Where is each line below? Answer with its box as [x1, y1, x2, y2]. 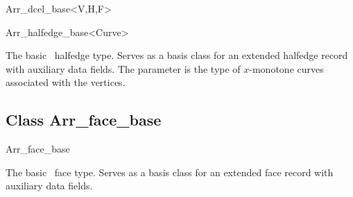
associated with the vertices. [6, 75, 126, 89]
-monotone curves [249, 61, 324, 76]
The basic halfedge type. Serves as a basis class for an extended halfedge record [6, 48, 348, 62]
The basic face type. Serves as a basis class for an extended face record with [6, 164, 334, 179]
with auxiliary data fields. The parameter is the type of [6, 61, 241, 76]
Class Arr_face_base [6, 109, 162, 130]
